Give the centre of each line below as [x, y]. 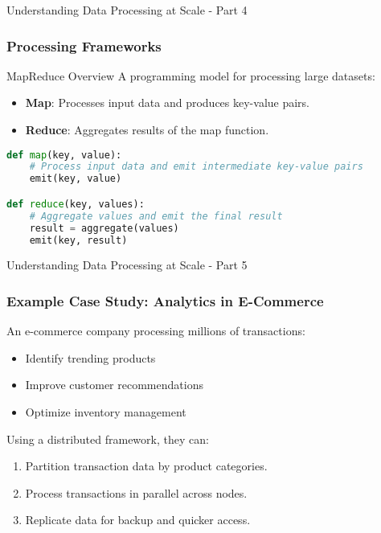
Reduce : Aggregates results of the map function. [147, 129]
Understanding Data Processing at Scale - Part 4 [127, 10]
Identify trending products [90, 357]
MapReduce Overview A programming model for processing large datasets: [191, 75]
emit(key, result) [78, 240]
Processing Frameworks [84, 45]
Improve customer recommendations [114, 385]
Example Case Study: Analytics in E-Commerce [165, 300]
